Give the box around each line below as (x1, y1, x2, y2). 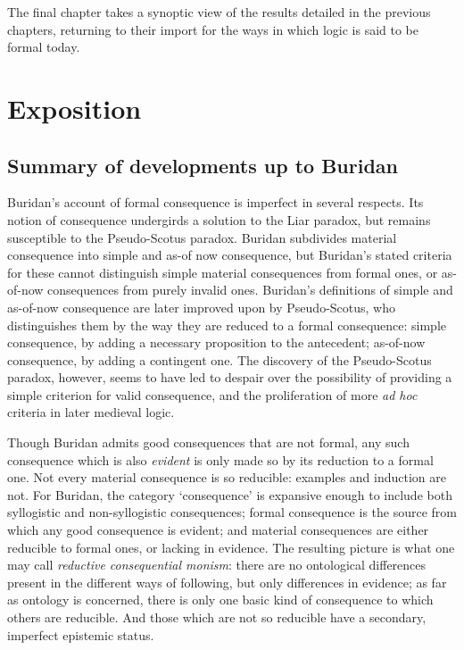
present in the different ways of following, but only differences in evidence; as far (7, 572, 447, 591)
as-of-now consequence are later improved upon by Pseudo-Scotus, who (7, 297, 395, 316)
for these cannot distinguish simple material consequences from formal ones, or (7, 262, 438, 281)
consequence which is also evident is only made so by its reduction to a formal (7, 450, 434, 469)
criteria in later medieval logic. (7, 403, 175, 421)
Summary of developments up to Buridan (7, 151, 398, 179)
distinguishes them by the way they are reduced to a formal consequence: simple (7, 315, 447, 334)
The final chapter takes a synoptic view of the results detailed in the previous (7, 3, 431, 21)
